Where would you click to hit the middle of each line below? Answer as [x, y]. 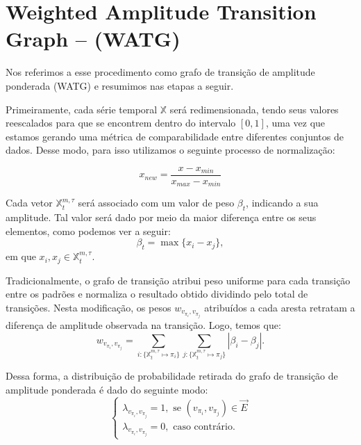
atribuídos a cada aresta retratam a [280, 307]
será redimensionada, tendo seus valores [254, 109]
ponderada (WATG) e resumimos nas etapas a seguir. [120, 85]
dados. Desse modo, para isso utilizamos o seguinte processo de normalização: [170, 150]
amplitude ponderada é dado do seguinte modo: [107, 389]
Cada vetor [29, 203]
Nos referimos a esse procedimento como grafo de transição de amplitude [160, 72]
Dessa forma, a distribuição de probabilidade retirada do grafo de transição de [172, 376]
